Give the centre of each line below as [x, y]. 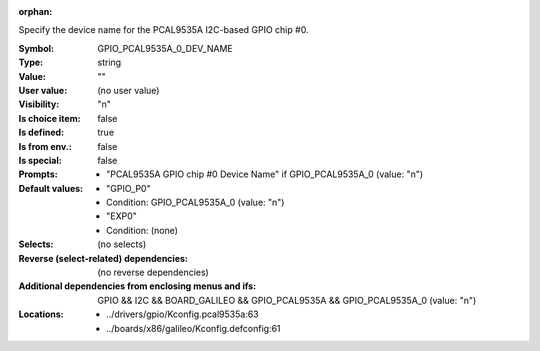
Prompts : [38, 174]
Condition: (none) [142, 230]
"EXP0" [121, 216]
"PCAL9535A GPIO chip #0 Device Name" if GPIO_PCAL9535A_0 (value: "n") [265, 174]
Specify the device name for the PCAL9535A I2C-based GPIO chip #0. [163, 30]
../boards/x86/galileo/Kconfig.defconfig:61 [193, 328]
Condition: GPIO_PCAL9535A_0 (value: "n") [195, 202]
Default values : [51, 188]
